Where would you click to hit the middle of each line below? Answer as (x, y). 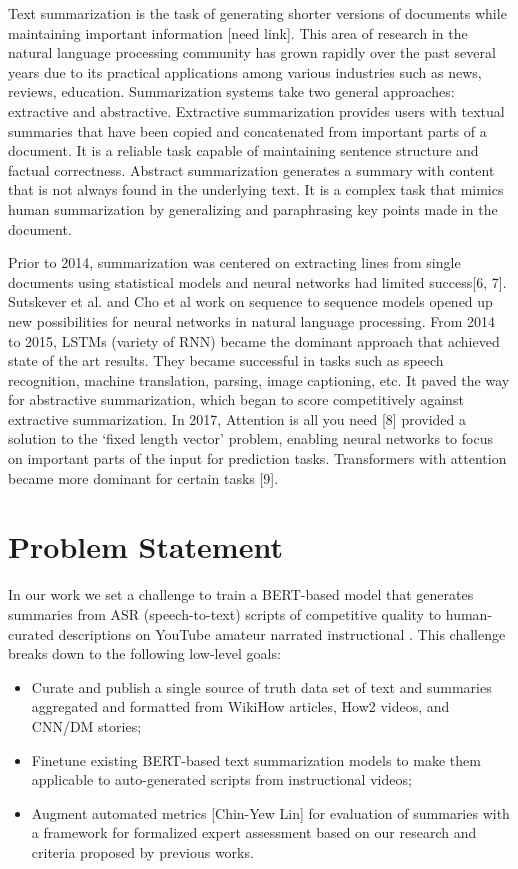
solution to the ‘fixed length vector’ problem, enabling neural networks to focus (250, 438)
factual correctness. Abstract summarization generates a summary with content (251, 169)
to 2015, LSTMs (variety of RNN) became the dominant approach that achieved (254, 340)
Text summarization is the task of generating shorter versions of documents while (257, 13)
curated (31, 633)
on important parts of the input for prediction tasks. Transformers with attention (257, 458)
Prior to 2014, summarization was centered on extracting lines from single (234, 262)
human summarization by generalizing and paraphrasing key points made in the (253, 208)
